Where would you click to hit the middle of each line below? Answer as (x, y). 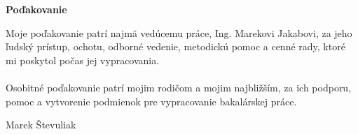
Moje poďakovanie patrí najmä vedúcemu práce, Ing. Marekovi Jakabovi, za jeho (179, 32)
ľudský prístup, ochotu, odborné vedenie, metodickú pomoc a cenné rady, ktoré (175, 46)
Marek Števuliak (41, 125)
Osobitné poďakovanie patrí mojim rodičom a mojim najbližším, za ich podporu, (179, 87)
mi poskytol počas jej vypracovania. (83, 60)
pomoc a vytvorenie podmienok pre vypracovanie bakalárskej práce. (151, 101)
